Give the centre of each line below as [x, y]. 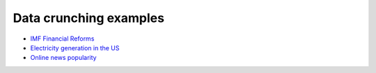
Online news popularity [63, 58]
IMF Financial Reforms [62, 39]
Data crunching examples [89, 18]
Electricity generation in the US [75, 48]
